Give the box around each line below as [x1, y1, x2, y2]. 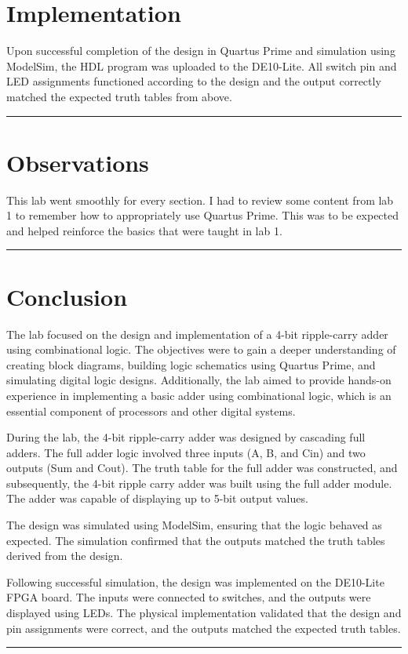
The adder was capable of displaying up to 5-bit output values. [6, 490, 308, 507]
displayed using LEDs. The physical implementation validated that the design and [6, 605, 402, 621]
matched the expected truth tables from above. [6, 88, 232, 104]
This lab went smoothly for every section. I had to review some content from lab [6, 191, 394, 208]
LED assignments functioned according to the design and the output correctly [6, 73, 381, 89]
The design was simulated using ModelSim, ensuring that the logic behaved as [6, 517, 382, 533]
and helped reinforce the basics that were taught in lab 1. [6, 222, 282, 238]
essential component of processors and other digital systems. [6, 402, 296, 419]
